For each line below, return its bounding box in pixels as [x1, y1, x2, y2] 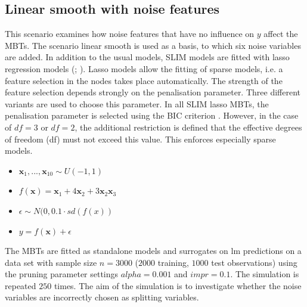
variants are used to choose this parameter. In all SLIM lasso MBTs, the [5, 97, 269, 110]
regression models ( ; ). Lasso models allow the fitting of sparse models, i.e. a [5, 62, 283, 75]
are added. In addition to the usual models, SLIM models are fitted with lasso [5, 51, 290, 63]
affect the [263, 27, 298, 40]
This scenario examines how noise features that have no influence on [5, 27, 255, 40]
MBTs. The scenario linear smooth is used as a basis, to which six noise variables [5, 39, 301, 51]
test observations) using [211, 256, 297, 268]
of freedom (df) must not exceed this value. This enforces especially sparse [5, 132, 276, 145]
